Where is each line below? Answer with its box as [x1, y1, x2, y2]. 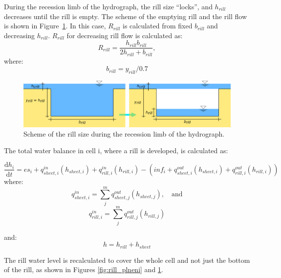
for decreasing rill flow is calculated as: [66, 30, 183, 40]
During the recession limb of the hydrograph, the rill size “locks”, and [4, 1, 213, 11]
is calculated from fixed [123, 21, 193, 31]
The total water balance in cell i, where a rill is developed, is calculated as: [4, 145, 228, 155]
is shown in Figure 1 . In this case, [4, 21, 106, 31]
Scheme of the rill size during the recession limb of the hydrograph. [23, 129, 225, 139]
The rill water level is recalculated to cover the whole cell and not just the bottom [4, 255, 250, 265]
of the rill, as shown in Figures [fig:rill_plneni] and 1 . [4, 264, 163, 275]
